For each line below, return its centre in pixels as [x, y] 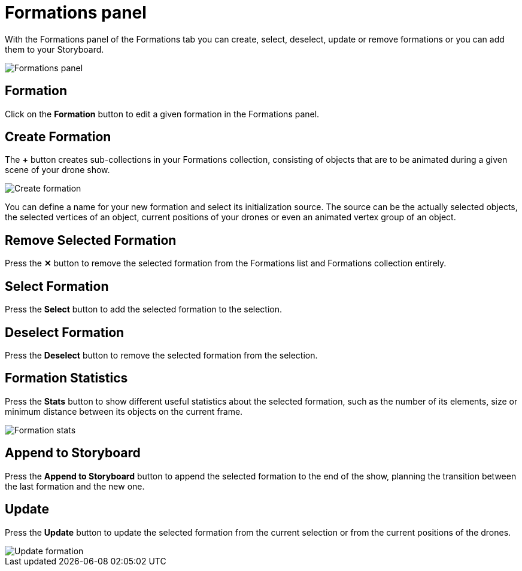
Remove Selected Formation [91, 240]
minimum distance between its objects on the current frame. [124, 411]
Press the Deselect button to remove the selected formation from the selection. [161, 355]
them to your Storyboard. [54, 49]
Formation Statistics [66, 378]
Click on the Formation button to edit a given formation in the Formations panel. [162, 114]
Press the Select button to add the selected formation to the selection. [144, 309]
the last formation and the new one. [75, 486]
